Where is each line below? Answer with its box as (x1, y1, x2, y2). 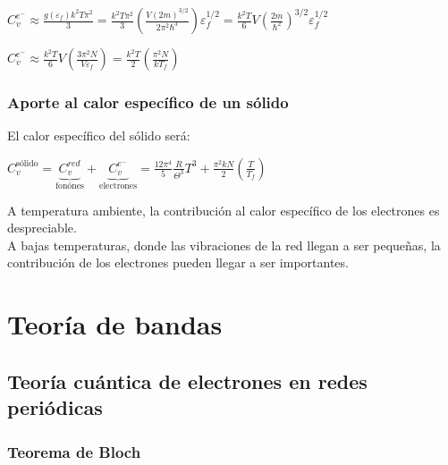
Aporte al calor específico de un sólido (7, 90, 289, 113)
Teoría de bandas (7, 306, 223, 342)
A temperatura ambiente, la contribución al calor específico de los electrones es (7, 200, 440, 219)
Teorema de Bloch (7, 440, 141, 462)
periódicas (7, 393, 103, 421)
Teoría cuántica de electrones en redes (7, 367, 368, 394)
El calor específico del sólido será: (7, 126, 190, 145)
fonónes (55, 182, 84, 191)
